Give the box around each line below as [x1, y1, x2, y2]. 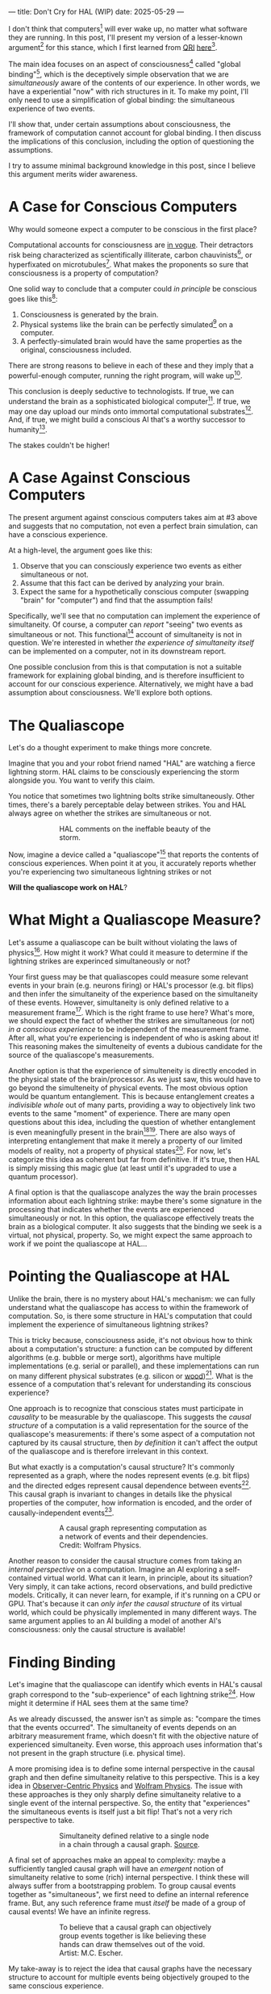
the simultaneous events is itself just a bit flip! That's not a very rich [8, 1807, 232, 1816]
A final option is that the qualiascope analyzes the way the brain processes [8, 1187, 257, 1197]
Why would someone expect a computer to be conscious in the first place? [8, 224, 257, 233]
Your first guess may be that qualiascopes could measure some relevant [8, 972, 248, 981]
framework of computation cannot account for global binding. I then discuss [8, 128, 262, 137]
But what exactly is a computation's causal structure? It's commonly [8, 1462, 236, 1472]
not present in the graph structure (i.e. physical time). [8, 1748, 186, 1758]
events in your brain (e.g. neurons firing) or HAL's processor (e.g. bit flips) [8, 980, 254, 990]
